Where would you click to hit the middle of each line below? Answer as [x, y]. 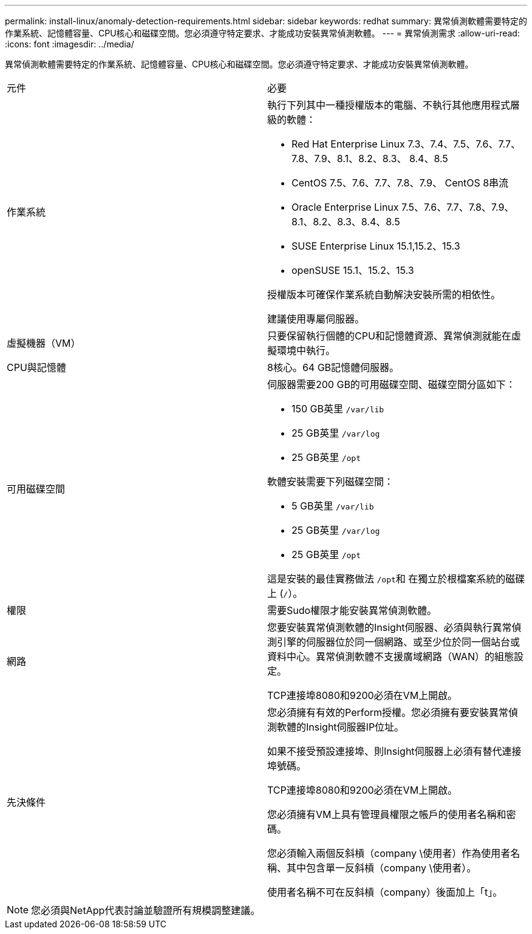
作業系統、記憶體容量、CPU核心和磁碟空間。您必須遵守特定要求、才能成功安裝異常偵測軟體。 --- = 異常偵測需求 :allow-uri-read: [262, 33]
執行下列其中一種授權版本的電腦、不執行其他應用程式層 [394, 105]
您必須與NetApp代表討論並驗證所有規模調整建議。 [146, 910]
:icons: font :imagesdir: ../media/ [70, 44]
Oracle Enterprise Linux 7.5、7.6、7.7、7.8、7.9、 [403, 207]
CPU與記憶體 [36, 367]
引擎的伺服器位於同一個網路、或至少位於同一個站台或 [399, 642]
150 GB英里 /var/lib [338, 409]
